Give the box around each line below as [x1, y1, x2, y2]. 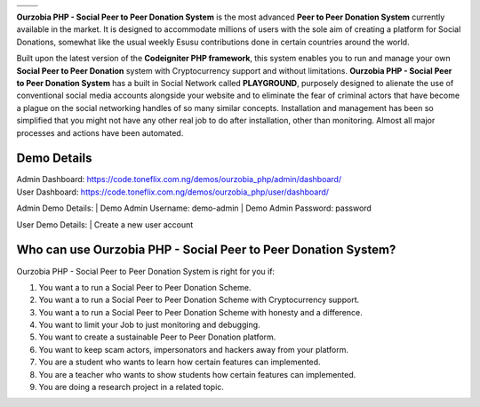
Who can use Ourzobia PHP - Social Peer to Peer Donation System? [16, 243, 396, 258]
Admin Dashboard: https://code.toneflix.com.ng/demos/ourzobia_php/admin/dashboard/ [16, 174, 342, 185]
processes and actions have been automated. [16, 127, 184, 138]
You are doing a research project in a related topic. [38, 382, 224, 393]
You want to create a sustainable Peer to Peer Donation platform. [38, 331, 276, 342]
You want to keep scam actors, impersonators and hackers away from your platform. [38, 344, 349, 355]
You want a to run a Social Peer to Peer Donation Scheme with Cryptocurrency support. [38, 294, 360, 306]
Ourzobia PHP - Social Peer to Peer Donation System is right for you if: [16, 266, 276, 276]
